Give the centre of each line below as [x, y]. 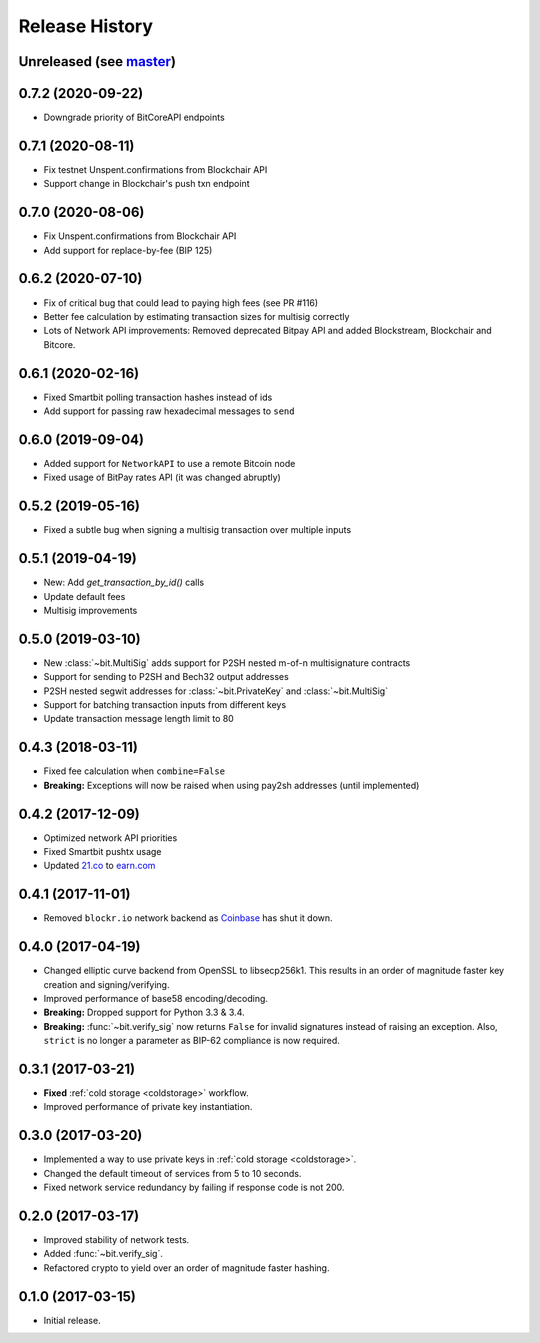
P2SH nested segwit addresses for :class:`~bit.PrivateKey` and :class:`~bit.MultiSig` [216, 691]
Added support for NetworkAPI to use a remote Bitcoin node [169, 463]
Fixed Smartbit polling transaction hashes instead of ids [158, 397]
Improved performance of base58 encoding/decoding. [156, 998]
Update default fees [84, 596]
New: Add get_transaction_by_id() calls [124, 582]
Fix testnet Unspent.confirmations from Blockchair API [155, 169]
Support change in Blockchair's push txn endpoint [146, 184]
